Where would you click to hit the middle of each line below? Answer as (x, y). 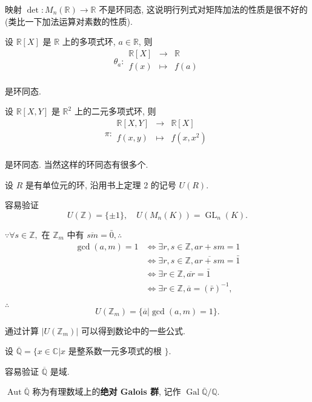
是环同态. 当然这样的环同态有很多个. (77, 164)
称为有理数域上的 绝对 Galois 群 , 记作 (107, 391)
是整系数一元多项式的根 (115, 351)
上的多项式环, (89, 41)
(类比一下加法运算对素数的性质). (69, 21)
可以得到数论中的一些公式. (133, 330)
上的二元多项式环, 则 (115, 111)
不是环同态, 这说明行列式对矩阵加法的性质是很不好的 (203, 9)
